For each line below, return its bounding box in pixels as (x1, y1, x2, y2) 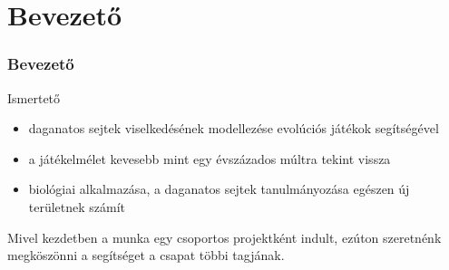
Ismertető (7, 88, 61, 107)
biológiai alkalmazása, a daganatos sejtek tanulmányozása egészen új (28, 179, 410, 198)
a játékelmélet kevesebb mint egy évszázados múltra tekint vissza (28, 149, 391, 168)
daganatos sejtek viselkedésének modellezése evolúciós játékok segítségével (28, 119, 439, 138)
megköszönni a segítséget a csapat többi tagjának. (7, 246, 285, 265)
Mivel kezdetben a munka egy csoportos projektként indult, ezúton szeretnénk (7, 227, 442, 246)
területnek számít (28, 197, 126, 216)
